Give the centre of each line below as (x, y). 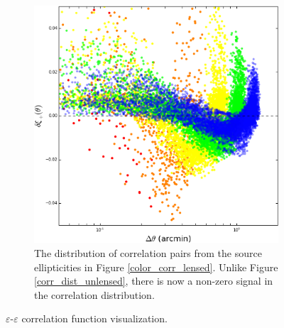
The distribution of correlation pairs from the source (148, 253)
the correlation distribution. (94, 294)
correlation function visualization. (94, 318)
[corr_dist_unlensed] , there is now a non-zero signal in (154, 281)
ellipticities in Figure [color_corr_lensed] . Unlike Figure (156, 267)
